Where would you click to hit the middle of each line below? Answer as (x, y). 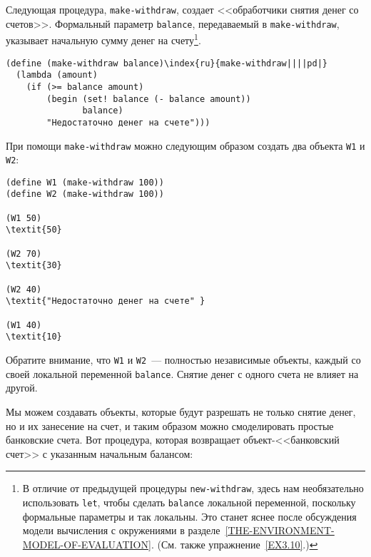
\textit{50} (34, 230)
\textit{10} (34, 337)
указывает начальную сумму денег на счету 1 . (103, 39)
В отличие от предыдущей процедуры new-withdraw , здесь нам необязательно (193, 488)
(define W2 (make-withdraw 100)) (85, 194)
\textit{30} (34, 266)
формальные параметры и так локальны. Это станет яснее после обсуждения (189, 516)
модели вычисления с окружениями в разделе (121, 530)
